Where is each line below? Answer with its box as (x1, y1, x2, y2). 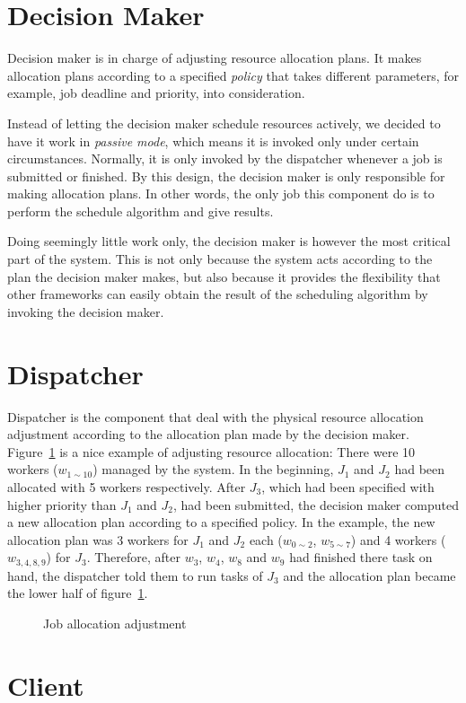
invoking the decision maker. (7, 302, 164, 321)
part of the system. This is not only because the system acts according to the (7, 250, 433, 268)
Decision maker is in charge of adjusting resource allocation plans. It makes (7, 48, 422, 67)
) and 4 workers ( (350, 530, 446, 549)
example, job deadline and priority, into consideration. (7, 83, 305, 102)
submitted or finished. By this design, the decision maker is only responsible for (7, 166, 445, 185)
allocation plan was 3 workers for (7, 530, 189, 549)
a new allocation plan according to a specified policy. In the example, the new (7, 513, 435, 532)
